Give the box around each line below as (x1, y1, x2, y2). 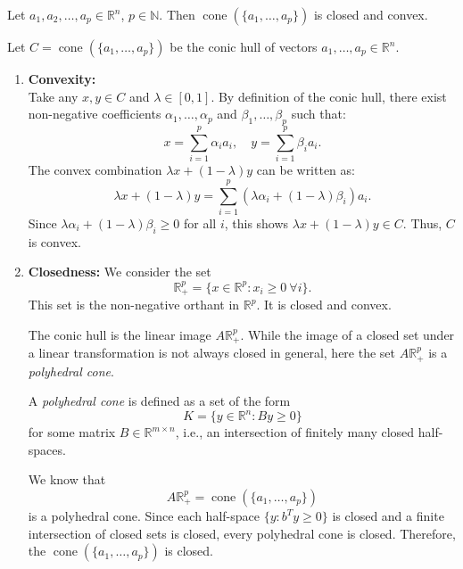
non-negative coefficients (28, 104, 161, 123)
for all (183, 213, 217, 232)
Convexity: (28, 70, 96, 87)
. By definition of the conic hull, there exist (211, 87, 447, 105)
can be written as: (256, 161, 355, 179)
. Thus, (402, 213, 442, 232)
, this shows (224, 213, 289, 232)
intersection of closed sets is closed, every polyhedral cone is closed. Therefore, (28, 524, 456, 542)
